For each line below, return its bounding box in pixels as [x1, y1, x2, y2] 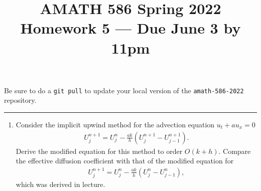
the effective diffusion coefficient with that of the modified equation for [16, 155, 234, 166]
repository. [4, 95, 37, 105]
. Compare [218, 145, 251, 156]
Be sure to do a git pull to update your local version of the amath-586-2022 [4, 85, 244, 95]
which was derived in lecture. [16, 179, 105, 189]
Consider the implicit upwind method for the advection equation [16, 119, 215, 129]
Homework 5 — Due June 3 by [20, 18, 241, 38]
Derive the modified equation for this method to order [16, 145, 183, 156]
